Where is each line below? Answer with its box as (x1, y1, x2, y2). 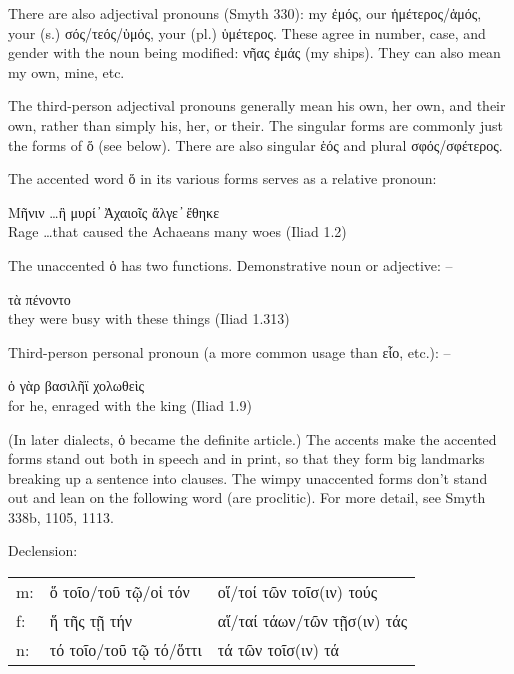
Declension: (8, 540, 78, 561)
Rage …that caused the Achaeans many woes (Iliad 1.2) (8, 221, 347, 242)
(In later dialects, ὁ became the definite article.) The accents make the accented (8, 428, 497, 449)
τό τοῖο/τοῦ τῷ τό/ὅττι (49, 638, 202, 662)
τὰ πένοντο (8, 288, 71, 309)
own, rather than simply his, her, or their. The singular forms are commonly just (8, 114, 503, 135)
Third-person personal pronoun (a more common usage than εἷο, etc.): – (8, 341, 451, 362)
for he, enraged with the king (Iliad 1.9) (8, 394, 252, 415)
